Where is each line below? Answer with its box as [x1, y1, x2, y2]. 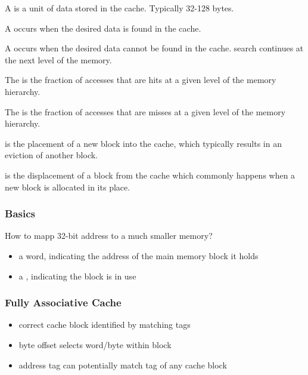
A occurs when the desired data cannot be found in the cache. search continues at [5, 42, 304, 54]
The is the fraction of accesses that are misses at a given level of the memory [5, 105, 286, 118]
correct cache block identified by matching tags [18, 318, 191, 331]
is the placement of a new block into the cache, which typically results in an [5, 137, 282, 149]
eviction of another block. [5, 149, 98, 161]
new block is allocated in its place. [5, 180, 130, 193]
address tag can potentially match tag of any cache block [18, 358, 227, 371]
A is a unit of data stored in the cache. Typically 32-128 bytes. [5, 2, 234, 14]
